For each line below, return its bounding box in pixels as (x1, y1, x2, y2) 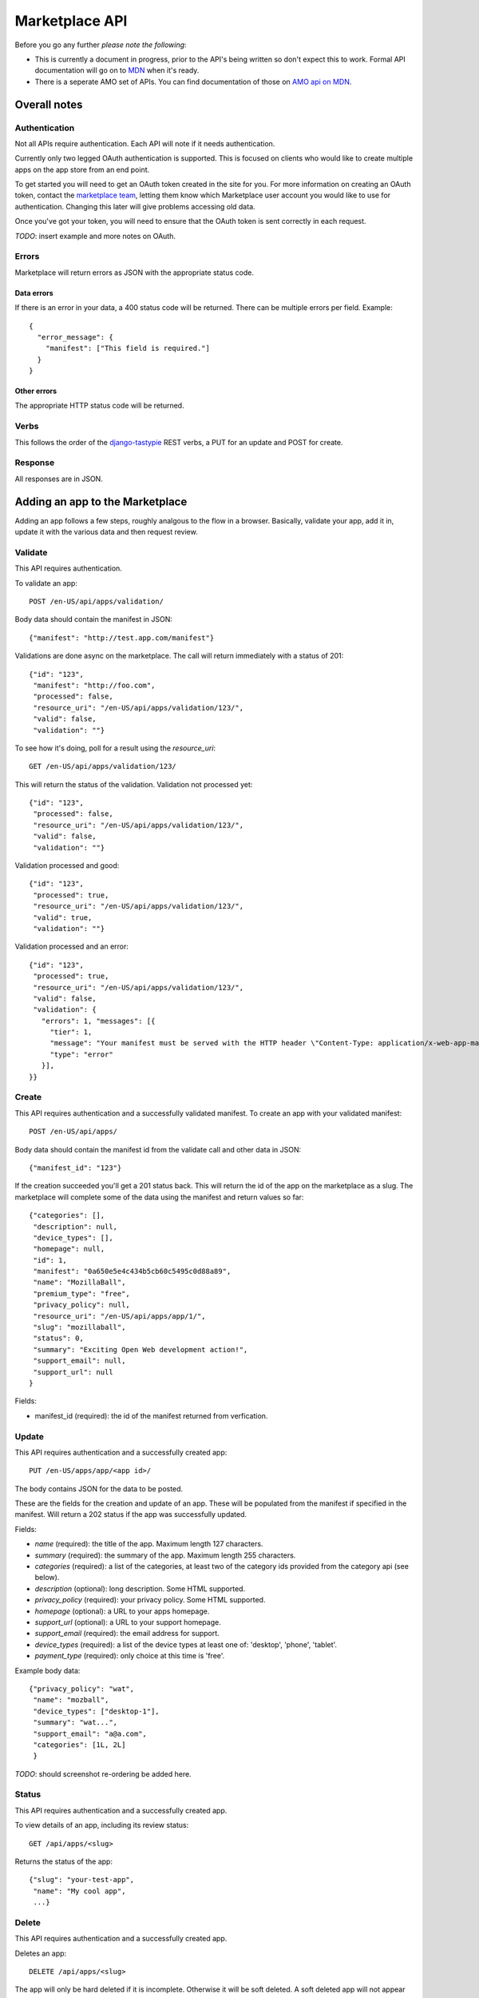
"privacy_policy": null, (33, 1300, 131, 1310)
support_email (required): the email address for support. (34, 1629, 220, 1638)
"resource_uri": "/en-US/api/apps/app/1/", (33, 1311, 207, 1320)
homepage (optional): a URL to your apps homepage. (34, 1606, 210, 1616)
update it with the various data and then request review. (14, 527, 199, 537)
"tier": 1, (49, 1028, 93, 1037)
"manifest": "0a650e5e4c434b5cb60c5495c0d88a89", (33, 1267, 232, 1276)
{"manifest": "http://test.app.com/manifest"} (29, 633, 215, 643)
